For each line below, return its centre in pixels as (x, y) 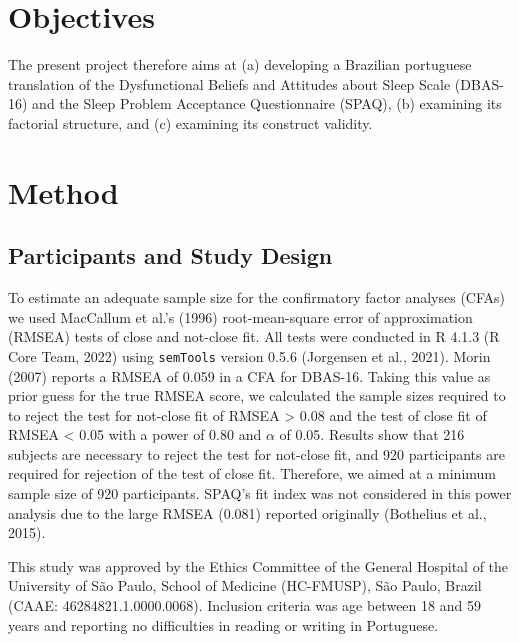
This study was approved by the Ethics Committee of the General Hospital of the (258, 565)
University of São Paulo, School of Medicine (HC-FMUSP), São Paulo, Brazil (245, 585)
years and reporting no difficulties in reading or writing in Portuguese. (223, 624)
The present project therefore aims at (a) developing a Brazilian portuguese (240, 64)
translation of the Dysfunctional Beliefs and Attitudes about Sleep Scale (229, 83)
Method (63, 191)
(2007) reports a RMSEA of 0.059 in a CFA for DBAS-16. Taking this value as (249, 375)
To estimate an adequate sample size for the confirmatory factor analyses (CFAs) (256, 297)
